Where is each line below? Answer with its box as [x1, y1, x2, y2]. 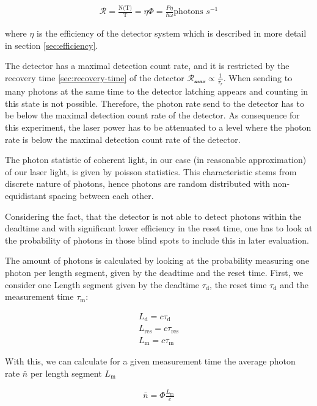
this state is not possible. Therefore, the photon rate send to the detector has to [5, 96, 304, 109]
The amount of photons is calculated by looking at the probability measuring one [5, 254, 310, 267]
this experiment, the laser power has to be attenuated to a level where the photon [5, 120, 312, 133]
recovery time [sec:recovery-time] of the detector [5, 71, 184, 84]
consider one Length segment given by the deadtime [5, 278, 200, 291]
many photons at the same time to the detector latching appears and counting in [5, 85, 308, 98]
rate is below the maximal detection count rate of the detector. [5, 132, 241, 145]
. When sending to [223, 71, 293, 84]
